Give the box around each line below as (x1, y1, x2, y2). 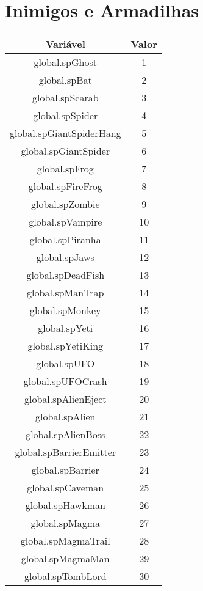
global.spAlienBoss (26, 427, 105, 442)
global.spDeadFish (26, 268, 105, 282)
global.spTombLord (24, 569, 107, 584)
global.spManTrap (27, 285, 104, 300)
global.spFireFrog (28, 179, 102, 194)
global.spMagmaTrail (20, 534, 110, 548)
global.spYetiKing (27, 339, 104, 353)
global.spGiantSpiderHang (10, 126, 121, 141)
